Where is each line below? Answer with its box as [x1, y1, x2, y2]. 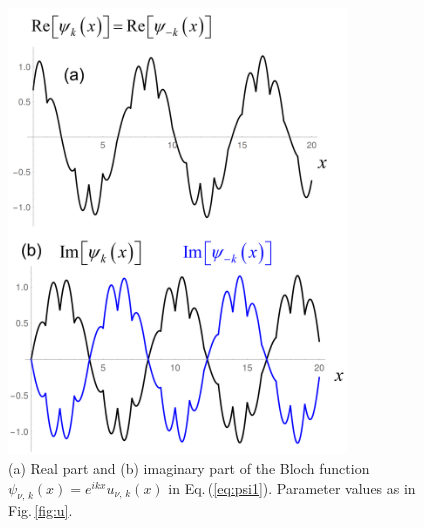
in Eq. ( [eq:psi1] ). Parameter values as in [168, 477, 416, 498]
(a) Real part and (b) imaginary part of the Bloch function [8, 458, 370, 479]
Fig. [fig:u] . [8, 500, 73, 521]
